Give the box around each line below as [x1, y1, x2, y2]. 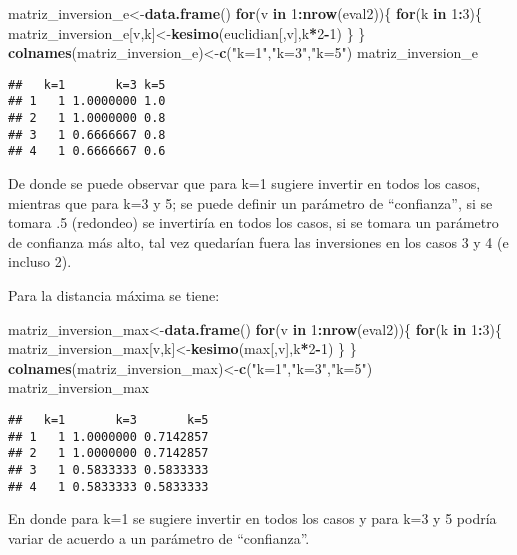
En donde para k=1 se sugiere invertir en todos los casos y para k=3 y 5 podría [8, 508, 497, 529]
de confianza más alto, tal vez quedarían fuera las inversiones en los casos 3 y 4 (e [8, 231, 509, 252]
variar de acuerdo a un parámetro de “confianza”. [8, 527, 310, 548]
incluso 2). [8, 251, 72, 272]
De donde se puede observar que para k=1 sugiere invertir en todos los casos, [8, 173, 481, 194]
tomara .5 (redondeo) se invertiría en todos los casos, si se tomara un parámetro [8, 212, 499, 233]
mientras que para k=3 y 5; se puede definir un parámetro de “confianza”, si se [8, 192, 493, 213]
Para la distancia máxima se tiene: [8, 285, 220, 306]
